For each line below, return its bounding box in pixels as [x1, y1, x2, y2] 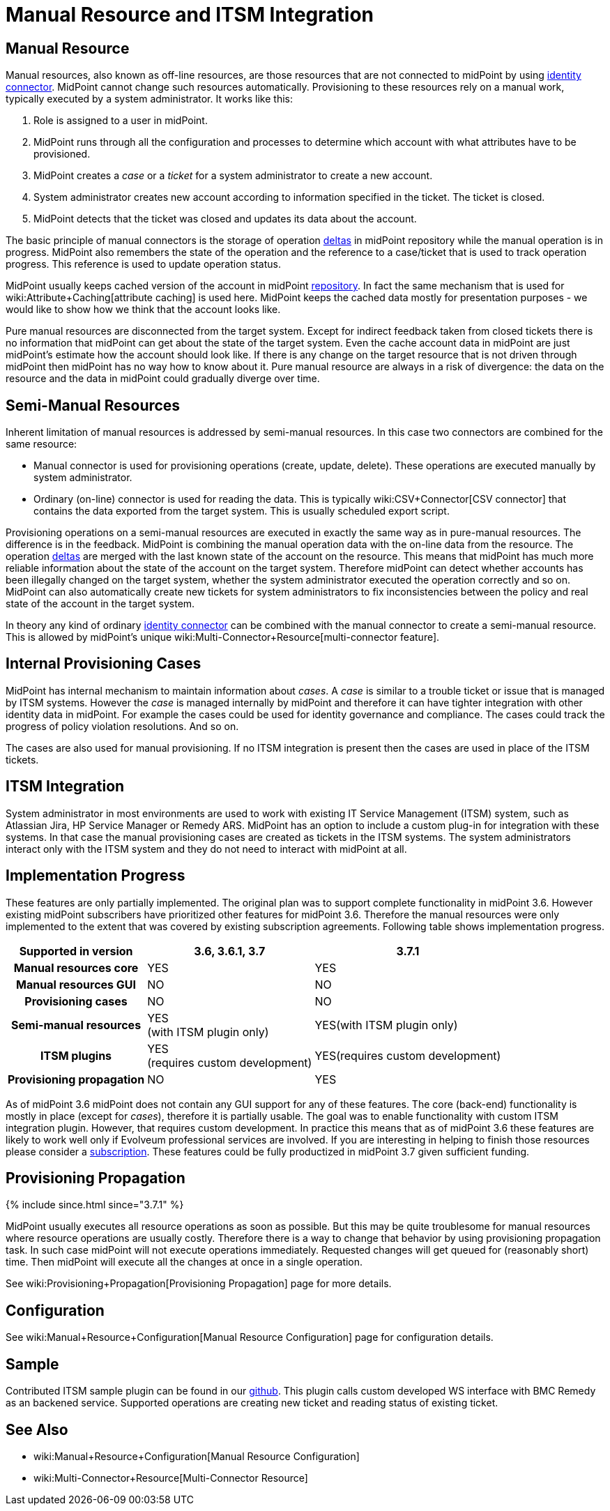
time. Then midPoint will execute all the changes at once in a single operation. [6, 1256, 363, 1268]
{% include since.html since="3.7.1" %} [6, 1199, 184, 1211]
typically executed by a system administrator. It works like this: [6, 93, 293, 105]
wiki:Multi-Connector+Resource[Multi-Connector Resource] [33, 1471, 308, 1484]
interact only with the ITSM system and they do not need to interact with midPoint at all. [6, 842, 407, 855]
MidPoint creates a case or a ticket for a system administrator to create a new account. [33, 169, 433, 182]
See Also [6, 1420, 68, 1438]
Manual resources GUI [16, 977, 137, 992]
